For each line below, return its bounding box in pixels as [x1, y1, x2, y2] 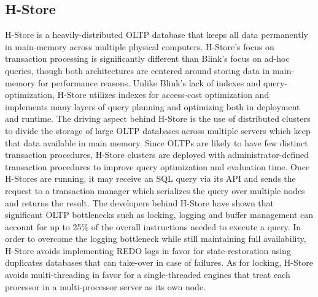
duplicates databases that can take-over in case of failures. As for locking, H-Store [5, 256, 313, 269]
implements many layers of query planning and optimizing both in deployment [5, 100, 300, 113]
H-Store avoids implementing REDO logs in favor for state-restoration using [5, 244, 291, 257]
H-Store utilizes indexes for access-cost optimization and [57, 88, 270, 101]
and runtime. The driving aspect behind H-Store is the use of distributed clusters [5, 112, 311, 125]
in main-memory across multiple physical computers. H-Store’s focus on [5, 40, 274, 53]
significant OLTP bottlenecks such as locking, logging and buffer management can [5, 208, 314, 221]
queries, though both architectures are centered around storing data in [5, 64, 270, 77]
